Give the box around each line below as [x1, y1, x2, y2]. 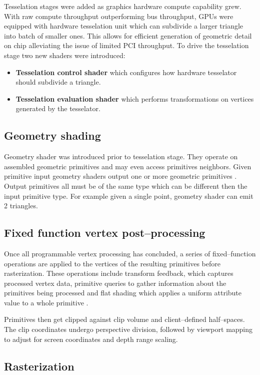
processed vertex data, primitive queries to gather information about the [4, 277, 226, 288]
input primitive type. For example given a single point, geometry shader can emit [4, 190, 253, 201]
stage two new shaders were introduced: [4, 50, 125, 60]
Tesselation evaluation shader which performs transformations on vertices [15, 93, 254, 104]
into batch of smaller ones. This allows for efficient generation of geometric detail [4, 30, 252, 41]
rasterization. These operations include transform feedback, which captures [4, 268, 233, 278]
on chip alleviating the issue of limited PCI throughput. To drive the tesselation [4, 40, 249, 51]
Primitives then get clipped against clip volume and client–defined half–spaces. [4, 314, 245, 324]
